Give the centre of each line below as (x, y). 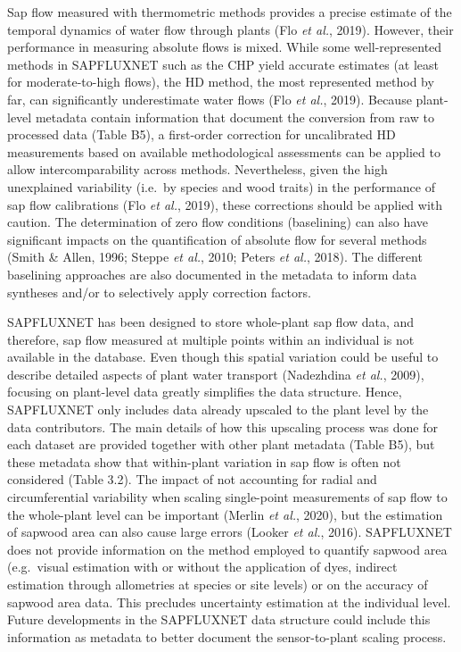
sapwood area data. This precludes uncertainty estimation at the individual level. (229, 602)
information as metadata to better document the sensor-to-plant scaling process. (227, 636)
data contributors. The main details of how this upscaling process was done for (222, 426)
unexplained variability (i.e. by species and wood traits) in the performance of (221, 186)
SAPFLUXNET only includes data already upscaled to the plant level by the (218, 410)
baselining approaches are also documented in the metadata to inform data (212, 274)
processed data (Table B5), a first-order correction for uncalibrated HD (202, 134)
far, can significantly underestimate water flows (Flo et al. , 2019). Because (210, 99)
